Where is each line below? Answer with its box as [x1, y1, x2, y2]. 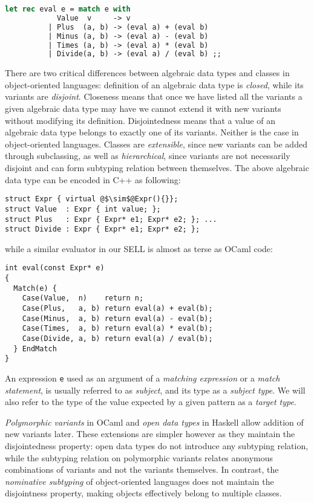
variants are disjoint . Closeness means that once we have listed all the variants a [5, 90, 303, 103]
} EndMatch [13, 344, 57, 353]
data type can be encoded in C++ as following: [5, 173, 181, 186]
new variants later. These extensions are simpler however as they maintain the [5, 427, 295, 440]
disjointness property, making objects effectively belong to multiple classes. [5, 487, 282, 499]
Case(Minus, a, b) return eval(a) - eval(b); [22, 314, 213, 323]
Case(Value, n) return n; [22, 294, 144, 303]
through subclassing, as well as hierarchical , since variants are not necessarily [5, 149, 290, 162]
